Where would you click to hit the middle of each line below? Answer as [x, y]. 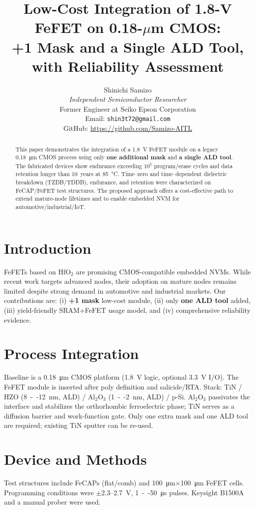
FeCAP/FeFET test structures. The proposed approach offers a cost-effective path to [124, 190]
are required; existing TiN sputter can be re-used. [79, 425]
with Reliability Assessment [128, 66]
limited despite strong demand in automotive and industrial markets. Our [115, 290]
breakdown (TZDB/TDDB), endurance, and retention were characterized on [113, 182]
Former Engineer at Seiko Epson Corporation [128, 108]
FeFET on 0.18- [89, 27]
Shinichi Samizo [128, 89]
